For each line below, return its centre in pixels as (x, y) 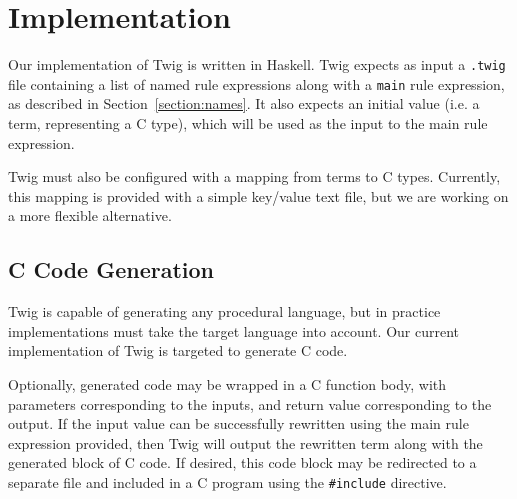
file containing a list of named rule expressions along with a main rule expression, (256, 83)
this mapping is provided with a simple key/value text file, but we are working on (258, 195)
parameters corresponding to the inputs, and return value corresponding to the (250, 403)
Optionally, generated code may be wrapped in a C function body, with (227, 383)
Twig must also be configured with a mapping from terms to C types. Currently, (254, 176)
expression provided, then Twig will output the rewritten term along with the (245, 442)
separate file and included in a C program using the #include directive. (227, 481)
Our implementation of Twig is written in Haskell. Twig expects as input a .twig (257, 64)
